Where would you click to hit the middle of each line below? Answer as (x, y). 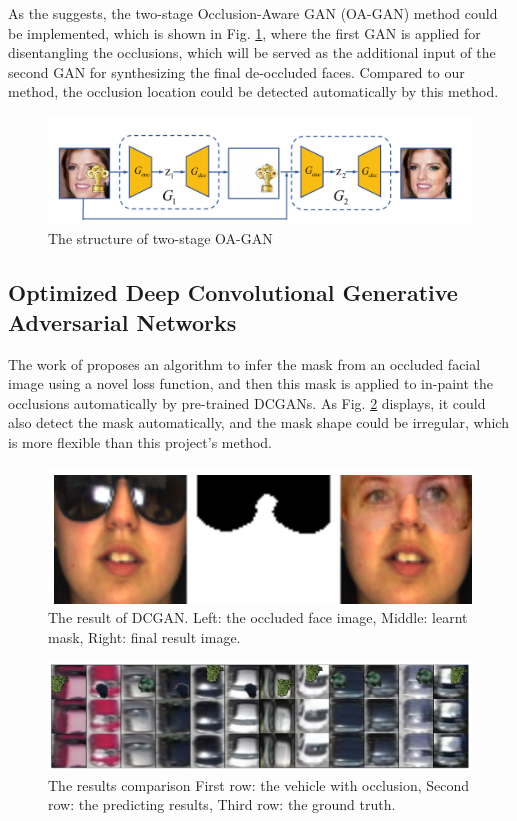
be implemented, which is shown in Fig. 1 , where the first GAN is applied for (244, 32)
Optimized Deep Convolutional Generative (233, 292)
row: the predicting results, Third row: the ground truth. (222, 804)
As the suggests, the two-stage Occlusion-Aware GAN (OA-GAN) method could (253, 13)
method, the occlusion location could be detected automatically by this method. (253, 91)
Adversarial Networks (122, 321)
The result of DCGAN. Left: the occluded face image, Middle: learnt (258, 617)
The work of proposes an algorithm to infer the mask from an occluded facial (244, 363)
